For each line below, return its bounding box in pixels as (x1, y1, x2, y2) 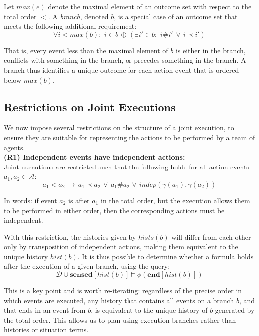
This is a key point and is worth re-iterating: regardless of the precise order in (4, 285, 242, 296)
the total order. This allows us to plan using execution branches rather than (4, 314, 236, 325)
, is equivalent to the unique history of (91, 305, 208, 315)
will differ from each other (171, 231, 251, 242)
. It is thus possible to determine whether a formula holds (77, 251, 254, 261)
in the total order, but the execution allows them (101, 195, 250, 205)
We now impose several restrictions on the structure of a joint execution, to (4, 122, 234, 133)
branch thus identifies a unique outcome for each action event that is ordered (4, 64, 239, 75)
